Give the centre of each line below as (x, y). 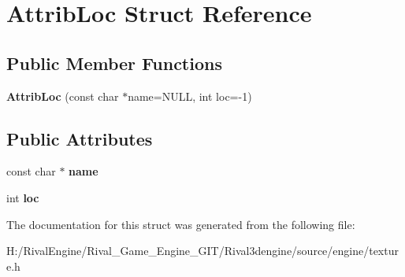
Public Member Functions (114, 63)
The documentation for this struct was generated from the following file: (181, 224)
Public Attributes (80, 138)
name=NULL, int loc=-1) (190, 96)
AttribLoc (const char (63, 96)
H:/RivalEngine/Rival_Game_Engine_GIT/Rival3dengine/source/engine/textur (202, 251)
